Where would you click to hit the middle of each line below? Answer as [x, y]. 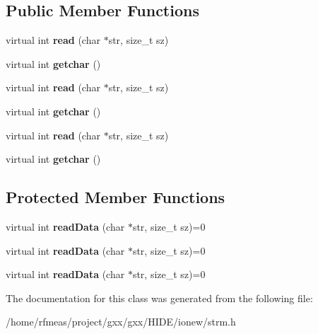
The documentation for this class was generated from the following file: [159, 298]
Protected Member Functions [116, 197]
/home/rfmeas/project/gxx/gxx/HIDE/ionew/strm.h [121, 322]
